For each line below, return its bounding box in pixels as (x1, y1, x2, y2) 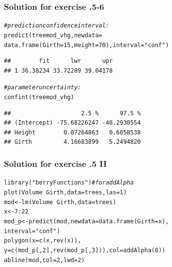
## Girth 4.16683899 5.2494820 (4, 138, 141, 146)
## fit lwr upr (4, 57, 113, 65)
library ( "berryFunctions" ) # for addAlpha (4, 179, 134, 187)
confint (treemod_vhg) (4, 94, 74, 101)
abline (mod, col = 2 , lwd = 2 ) (4, 256, 85, 264)
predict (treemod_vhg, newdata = (4, 31, 102, 39)
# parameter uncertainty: (4, 84, 81, 91)
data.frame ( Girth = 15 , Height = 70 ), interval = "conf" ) (4, 41, 169, 49)
